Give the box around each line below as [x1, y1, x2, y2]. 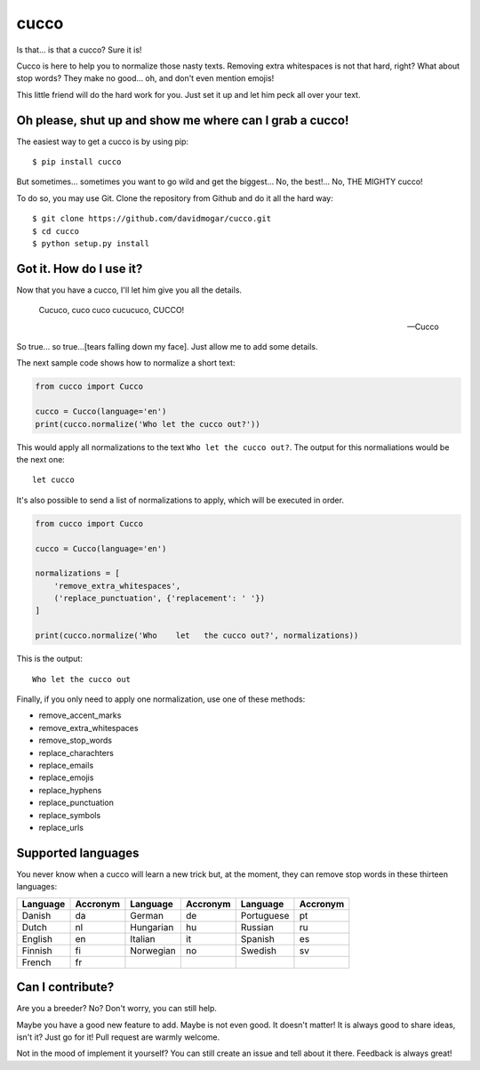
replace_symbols [38, 809, 101, 820]
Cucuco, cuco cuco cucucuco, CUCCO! [38, 305, 185, 316]
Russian [240, 921, 275, 933]
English [21, 932, 53, 945]
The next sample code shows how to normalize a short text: [16, 358, 236, 368]
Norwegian [130, 944, 177, 956]
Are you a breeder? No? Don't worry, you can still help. [16, 1003, 218, 1014]
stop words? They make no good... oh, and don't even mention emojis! [16, 73, 275, 84]
